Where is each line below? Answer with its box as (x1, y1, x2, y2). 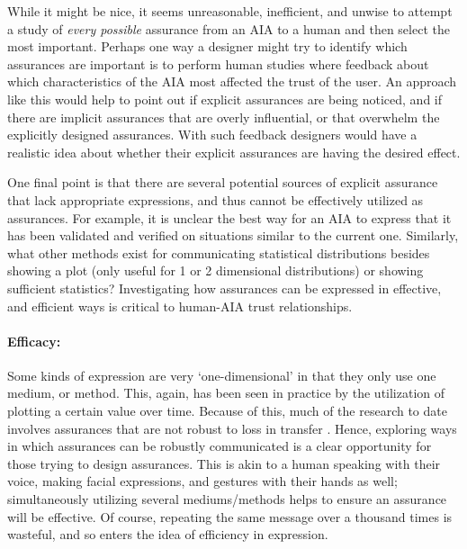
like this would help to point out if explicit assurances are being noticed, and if (7, 89, 443, 108)
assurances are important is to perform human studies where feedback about (7, 54, 429, 73)
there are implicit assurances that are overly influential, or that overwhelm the (7, 107, 440, 126)
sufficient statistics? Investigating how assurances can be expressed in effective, (7, 278, 442, 297)
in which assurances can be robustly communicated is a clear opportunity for (7, 436, 432, 455)
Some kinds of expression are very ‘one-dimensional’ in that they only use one (7, 365, 436, 384)
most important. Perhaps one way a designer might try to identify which (7, 37, 408, 56)
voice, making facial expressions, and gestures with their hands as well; (7, 472, 398, 490)
